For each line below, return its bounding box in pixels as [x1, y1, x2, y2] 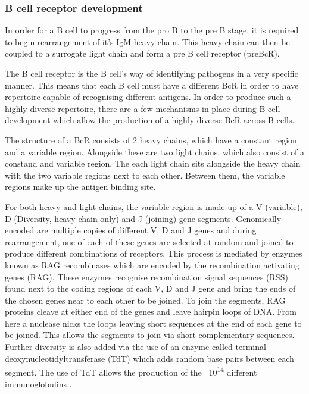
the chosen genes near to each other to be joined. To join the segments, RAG [5, 293, 286, 306]
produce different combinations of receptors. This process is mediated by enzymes [5, 247, 302, 259]
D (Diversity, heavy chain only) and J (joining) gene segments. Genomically [5, 212, 282, 224]
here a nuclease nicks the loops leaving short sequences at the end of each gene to [5, 317, 302, 329]
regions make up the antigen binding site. [5, 180, 156, 193]
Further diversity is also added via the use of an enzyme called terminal [5, 340, 266, 353]
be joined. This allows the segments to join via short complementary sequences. [5, 329, 295, 341]
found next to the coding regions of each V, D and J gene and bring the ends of [5, 282, 296, 295]
